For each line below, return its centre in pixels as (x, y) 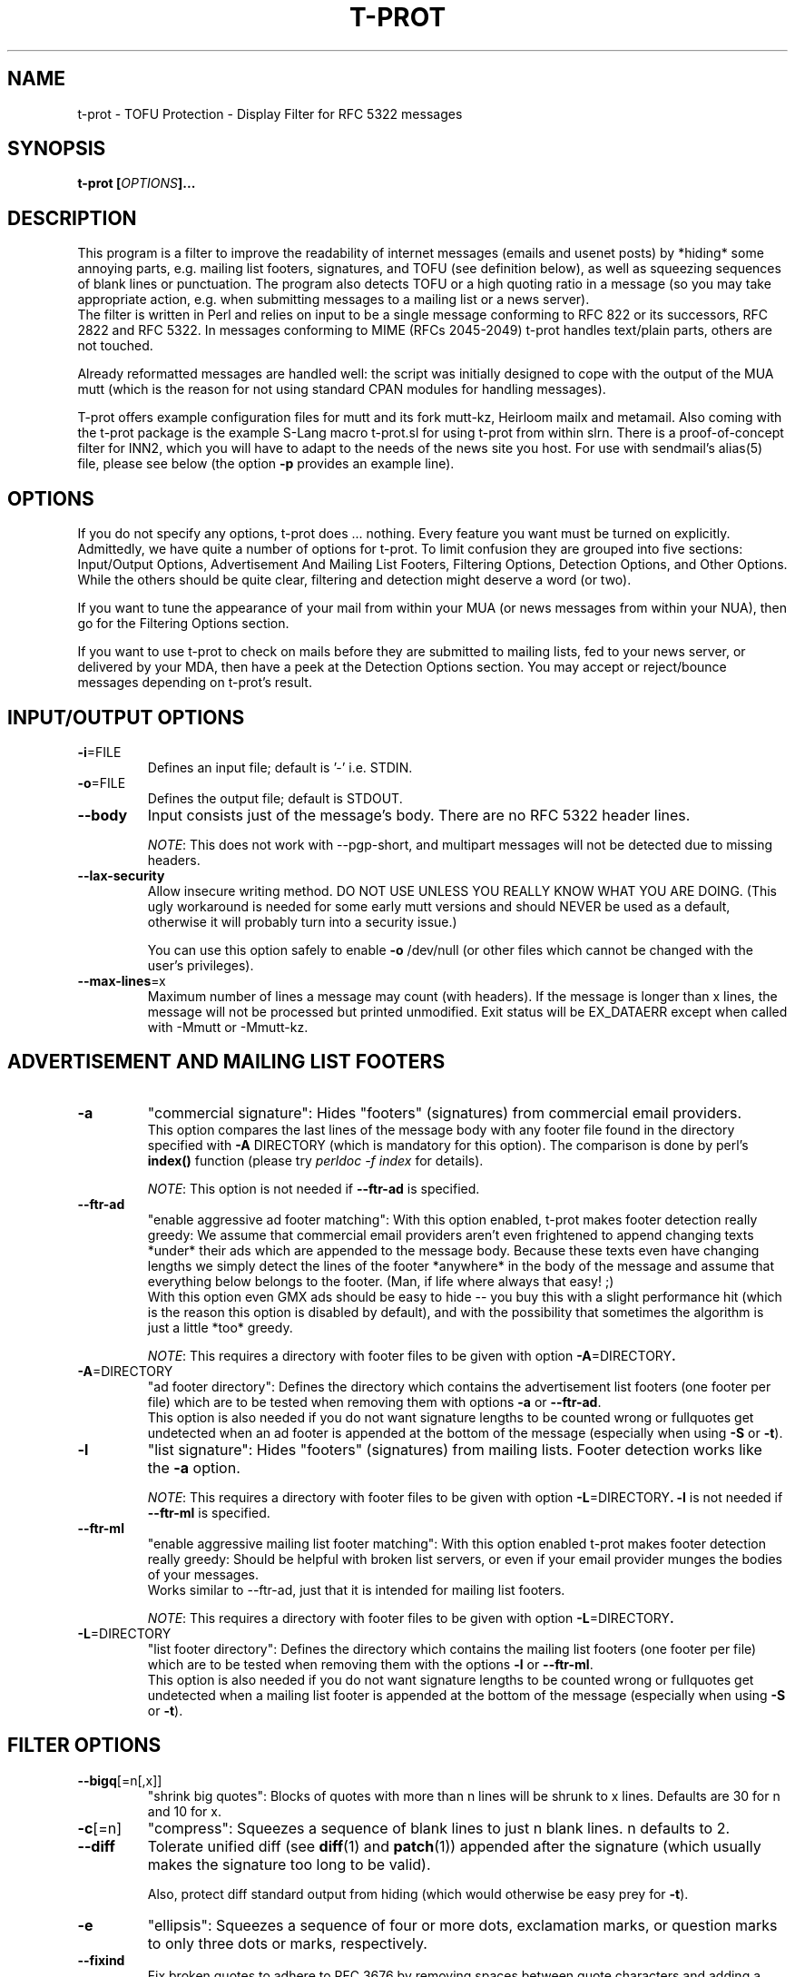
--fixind (101, 1960)
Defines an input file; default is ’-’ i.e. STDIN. (280, 767)
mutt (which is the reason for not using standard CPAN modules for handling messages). (342, 389)
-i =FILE (99, 752)
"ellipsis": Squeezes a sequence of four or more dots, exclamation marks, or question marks (462, 1925)
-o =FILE (102, 782)
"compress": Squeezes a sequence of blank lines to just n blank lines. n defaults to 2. (439, 1828)
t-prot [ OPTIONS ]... (137, 183)
